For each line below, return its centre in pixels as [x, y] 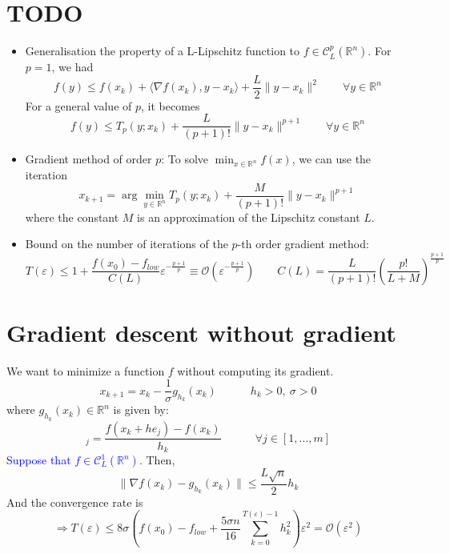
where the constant [72, 217]
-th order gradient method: [303, 244]
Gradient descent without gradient [201, 332]
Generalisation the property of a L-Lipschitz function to [163, 51]
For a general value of [78, 105]
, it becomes [171, 105]
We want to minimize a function [86, 370]
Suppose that [39, 460]
